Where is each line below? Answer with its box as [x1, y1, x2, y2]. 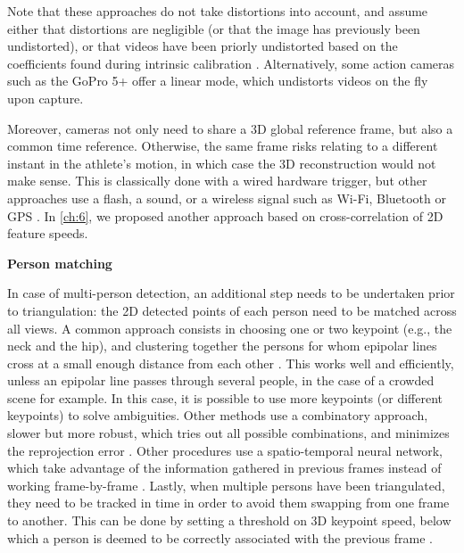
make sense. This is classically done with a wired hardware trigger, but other [7, 171, 427, 190]
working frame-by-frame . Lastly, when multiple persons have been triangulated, [7, 475, 445, 494]
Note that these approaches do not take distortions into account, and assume [7, 2, 428, 20]
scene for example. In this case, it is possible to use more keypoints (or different [7, 388, 443, 407]
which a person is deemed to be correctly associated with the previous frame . [7, 528, 433, 547]
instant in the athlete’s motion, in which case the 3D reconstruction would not [7, 153, 436, 172]
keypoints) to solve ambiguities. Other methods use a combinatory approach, [7, 406, 428, 425]
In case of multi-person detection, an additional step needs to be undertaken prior [7, 284, 455, 302]
